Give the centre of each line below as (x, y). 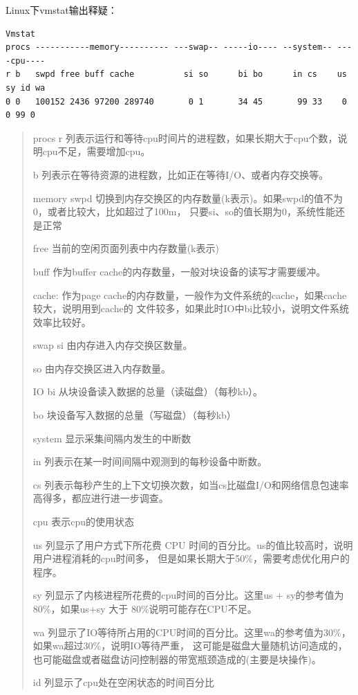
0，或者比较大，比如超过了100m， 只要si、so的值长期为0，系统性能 (184, 211)
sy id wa (26, 88)
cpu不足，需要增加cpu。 (96, 151)
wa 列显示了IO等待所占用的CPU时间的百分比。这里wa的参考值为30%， (192, 632)
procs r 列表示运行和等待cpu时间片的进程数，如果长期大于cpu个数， (185, 137)
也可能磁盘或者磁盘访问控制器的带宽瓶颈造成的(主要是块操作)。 (177, 659)
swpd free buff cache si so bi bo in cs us (191, 74)
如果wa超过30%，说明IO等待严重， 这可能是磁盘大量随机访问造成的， (190, 646)
